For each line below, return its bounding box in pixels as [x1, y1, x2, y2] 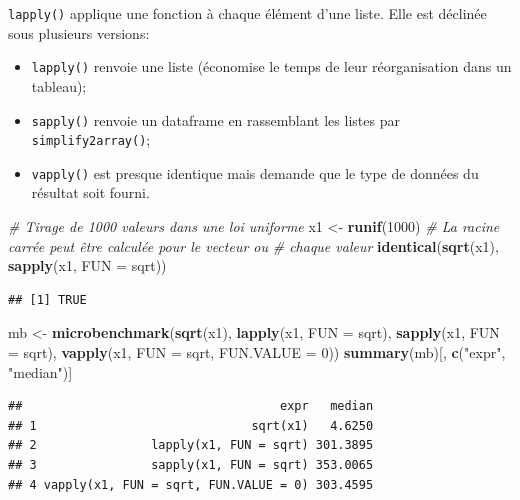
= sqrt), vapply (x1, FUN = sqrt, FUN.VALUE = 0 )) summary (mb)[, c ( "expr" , [8, 342, 506, 363]
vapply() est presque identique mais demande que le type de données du [31, 162, 479, 183]
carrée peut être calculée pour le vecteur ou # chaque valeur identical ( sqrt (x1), [8, 235, 499, 256]
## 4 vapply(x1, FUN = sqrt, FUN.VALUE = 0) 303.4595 [8, 477, 374, 492]
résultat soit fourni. [31, 182, 150, 203]
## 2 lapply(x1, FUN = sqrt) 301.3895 [8, 438, 374, 453]
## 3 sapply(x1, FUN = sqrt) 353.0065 [8, 458, 374, 472]
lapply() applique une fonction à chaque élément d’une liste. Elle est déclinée [8, 3, 487, 23]
